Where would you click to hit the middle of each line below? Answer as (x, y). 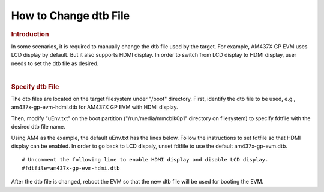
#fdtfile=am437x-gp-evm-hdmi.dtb (71, 168)
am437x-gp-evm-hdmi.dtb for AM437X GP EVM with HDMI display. (94, 107)
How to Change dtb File (70, 16)
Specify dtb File (35, 87)
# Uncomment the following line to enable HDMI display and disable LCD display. (145, 160)
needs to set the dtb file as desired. (55, 63)
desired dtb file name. (38, 127)
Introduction (30, 34)
